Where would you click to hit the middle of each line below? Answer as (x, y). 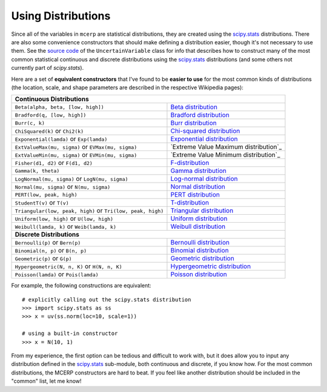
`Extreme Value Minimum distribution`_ (225, 155)
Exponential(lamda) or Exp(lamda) (61, 139)
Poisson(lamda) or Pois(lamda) (57, 274)
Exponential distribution (204, 139)
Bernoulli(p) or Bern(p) (48, 243)
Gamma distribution (198, 171)
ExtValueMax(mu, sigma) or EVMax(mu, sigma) (76, 147)
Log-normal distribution (204, 179)
